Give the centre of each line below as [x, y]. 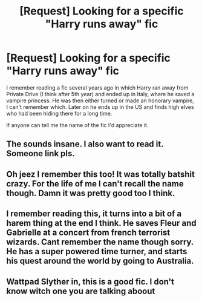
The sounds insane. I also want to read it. [85, 144]
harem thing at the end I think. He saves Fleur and [101, 223]
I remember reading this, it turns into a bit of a [94, 214]
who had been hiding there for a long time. [59, 113]
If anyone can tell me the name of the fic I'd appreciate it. [77, 125]
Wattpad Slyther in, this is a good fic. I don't [90, 282]
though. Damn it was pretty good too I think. [91, 193]
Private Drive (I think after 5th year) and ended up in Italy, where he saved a [100, 94]
